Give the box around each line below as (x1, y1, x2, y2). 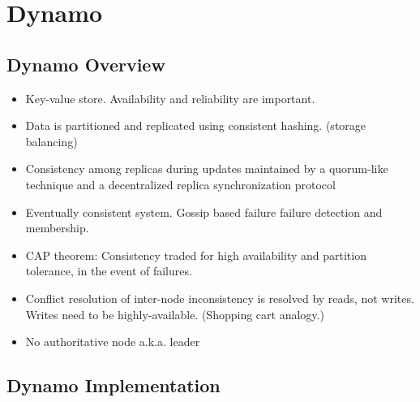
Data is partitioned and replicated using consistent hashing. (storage (25, 117, 366, 134)
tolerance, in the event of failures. (25, 262, 192, 279)
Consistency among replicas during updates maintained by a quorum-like (25, 160, 388, 177)
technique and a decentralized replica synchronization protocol (25, 175, 336, 192)
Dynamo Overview (6, 51, 165, 76)
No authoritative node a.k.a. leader (25, 333, 200, 350)
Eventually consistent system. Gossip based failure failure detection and (25, 203, 383, 220)
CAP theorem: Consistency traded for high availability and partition (25, 246, 366, 263)
